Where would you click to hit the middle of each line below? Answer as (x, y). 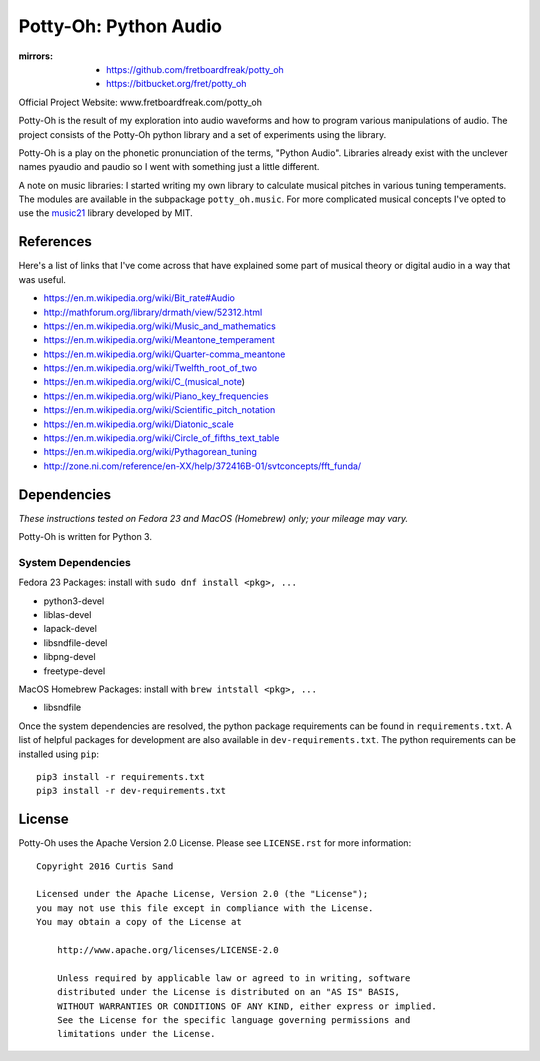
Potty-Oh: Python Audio (120, 26)
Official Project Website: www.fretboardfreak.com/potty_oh (140, 102)
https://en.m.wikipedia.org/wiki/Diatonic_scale (139, 424)
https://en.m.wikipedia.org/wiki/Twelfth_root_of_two (150, 368)
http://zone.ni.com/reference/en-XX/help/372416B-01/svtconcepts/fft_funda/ (202, 466)
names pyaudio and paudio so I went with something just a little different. (169, 167)
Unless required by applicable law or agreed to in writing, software (233, 978)
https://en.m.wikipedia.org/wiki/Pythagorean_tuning (150, 452)
